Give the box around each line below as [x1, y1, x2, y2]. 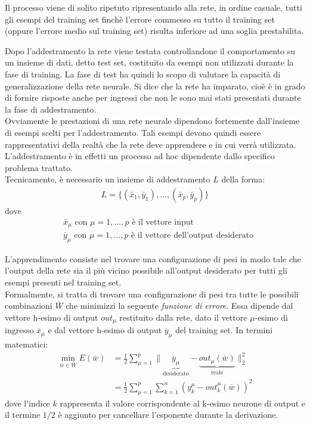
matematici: [5, 338, 48, 350]
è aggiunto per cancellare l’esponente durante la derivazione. [58, 408, 278, 421]
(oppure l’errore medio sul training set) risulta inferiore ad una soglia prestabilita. [5, 24, 304, 37]
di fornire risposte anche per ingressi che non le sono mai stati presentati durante [5, 91, 301, 104]
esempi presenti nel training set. [5, 276, 122, 288]
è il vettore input [132, 218, 194, 227]
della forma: [221, 173, 265, 185]
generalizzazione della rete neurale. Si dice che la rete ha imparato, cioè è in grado [5, 79, 305, 92]
